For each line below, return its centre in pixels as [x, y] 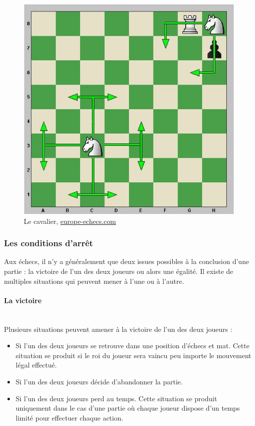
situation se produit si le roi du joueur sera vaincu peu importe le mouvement [133, 355]
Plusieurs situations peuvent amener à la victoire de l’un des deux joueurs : [118, 329]
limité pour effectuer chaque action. [69, 417]
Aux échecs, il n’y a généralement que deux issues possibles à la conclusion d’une [127, 261]
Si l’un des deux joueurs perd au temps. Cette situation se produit [116, 398]
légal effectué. [36, 365]
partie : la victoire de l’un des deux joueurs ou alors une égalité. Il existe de [119, 271]
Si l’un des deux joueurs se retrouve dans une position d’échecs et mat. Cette [132, 346]
